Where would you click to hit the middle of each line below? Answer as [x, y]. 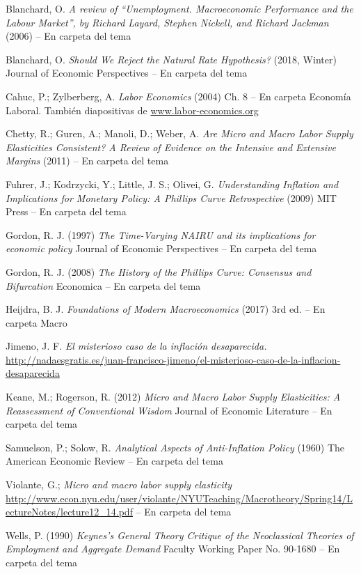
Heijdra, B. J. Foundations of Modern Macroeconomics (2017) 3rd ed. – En [166, 309]
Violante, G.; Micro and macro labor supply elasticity [119, 484]
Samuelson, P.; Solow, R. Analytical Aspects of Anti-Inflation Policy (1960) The [175, 447]
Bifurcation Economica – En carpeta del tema [103, 285]
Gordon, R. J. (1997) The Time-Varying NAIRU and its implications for [161, 234]
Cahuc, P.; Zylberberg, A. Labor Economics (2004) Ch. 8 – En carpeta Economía [178, 96]
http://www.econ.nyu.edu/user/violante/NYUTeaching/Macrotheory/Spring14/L [179, 498]
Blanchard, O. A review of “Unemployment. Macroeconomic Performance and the [179, 8]
